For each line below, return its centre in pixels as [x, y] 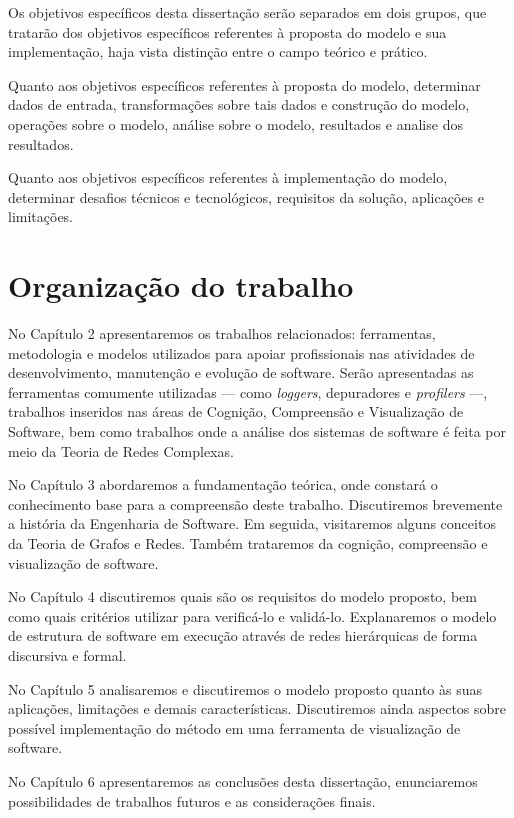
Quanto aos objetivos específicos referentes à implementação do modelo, [228, 177]
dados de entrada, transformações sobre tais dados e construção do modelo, [239, 104]
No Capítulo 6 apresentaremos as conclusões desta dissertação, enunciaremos [243, 780]
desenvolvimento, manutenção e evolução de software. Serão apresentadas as [241, 372]
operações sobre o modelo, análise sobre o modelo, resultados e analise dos [235, 123]
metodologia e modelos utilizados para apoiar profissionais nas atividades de [241, 352]
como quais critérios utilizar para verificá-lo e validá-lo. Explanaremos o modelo [252, 615]
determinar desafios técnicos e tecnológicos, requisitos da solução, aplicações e [246, 196]
